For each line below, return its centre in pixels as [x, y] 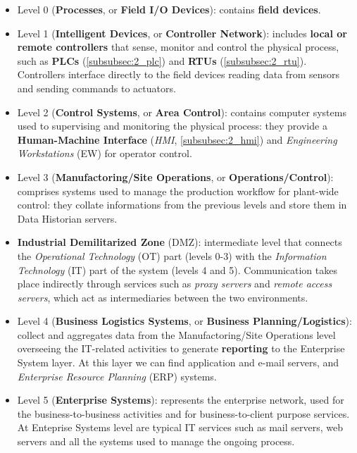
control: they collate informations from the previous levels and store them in [182, 205]
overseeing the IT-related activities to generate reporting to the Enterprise [181, 348]
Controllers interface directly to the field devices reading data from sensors [178, 74]
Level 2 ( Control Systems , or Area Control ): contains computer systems [182, 112]
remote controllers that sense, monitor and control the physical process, [178, 47]
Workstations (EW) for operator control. [105, 153]
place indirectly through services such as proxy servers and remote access [175, 284]
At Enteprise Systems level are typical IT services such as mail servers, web [180, 427]
